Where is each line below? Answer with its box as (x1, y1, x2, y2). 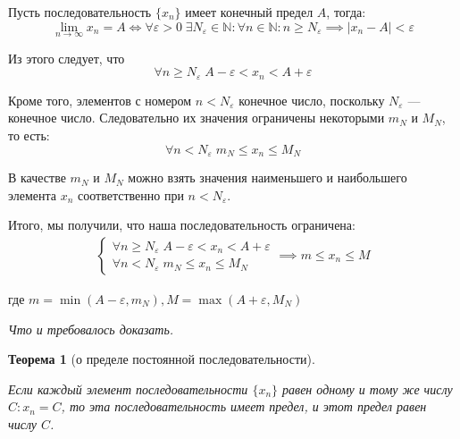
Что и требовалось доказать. (8, 319, 174, 338)
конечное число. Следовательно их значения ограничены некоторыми (8, 108, 385, 127)
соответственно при (78, 185, 184, 204)
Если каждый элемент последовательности (8, 379, 248, 398)
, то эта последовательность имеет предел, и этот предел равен (61, 397, 427, 416)
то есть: (8, 126, 50, 145)
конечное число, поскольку (238, 90, 385, 109)
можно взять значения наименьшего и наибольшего (128, 168, 407, 187)
